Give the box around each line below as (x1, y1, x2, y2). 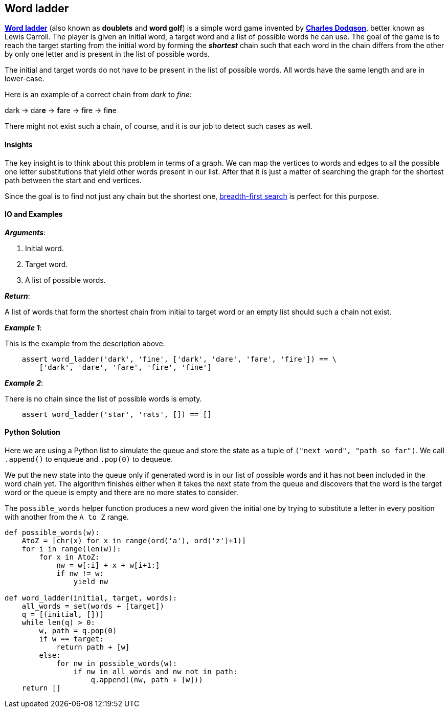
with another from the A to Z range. (5, 513, 129, 522)
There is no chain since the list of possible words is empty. (5, 394, 202, 403)
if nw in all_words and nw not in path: (73, 667, 238, 676)
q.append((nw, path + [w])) (91, 676, 203, 684)
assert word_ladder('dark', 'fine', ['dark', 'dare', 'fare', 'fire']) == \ (21, 354, 337, 363)
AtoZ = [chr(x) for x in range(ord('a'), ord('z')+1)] (21, 537, 247, 545)
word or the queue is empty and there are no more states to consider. (5, 488, 238, 497)
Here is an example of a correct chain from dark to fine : (5, 90, 192, 99)
